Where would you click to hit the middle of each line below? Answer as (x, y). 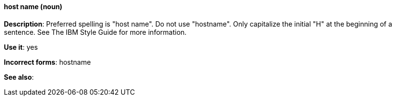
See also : (19, 77)
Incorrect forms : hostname (48, 62)
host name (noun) (33, 7)
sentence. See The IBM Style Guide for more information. (95, 32)
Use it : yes (21, 47)
